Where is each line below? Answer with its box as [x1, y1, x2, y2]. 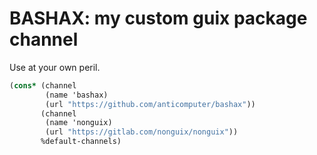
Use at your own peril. [9, 61, 101, 73]
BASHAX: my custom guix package [9, 7, 308, 30]
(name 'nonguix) [45, 118, 113, 128]
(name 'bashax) [45, 90, 109, 100]
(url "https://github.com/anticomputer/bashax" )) [45, 99, 256, 109]
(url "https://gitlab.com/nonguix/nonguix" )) [45, 127, 239, 137]
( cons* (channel [9, 80, 77, 91]
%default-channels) [40, 137, 122, 147]
